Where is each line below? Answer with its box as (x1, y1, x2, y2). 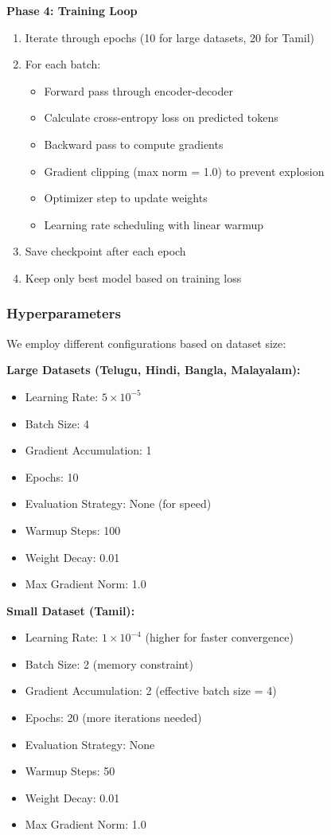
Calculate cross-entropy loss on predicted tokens (44, 109, 278, 126)
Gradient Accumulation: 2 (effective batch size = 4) (25, 682, 277, 699)
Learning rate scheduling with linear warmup (44, 216, 263, 232)
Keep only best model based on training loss (25, 269, 242, 286)
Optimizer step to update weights (44, 189, 208, 206)
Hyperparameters (6, 303, 121, 323)
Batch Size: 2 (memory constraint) (25, 655, 193, 672)
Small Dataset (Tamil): (6, 602, 135, 618)
